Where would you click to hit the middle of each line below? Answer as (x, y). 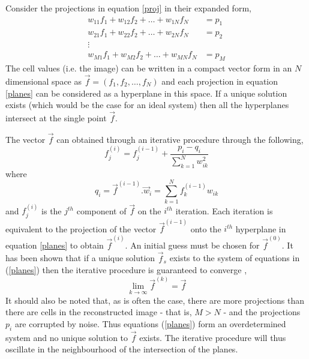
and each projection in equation (220, 81)
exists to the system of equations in (235, 258)
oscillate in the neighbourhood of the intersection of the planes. (122, 349)
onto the (206, 228)
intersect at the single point (56, 117)
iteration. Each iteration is (224, 210)
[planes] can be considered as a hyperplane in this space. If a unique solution (146, 93)
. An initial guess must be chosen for (192, 245)
